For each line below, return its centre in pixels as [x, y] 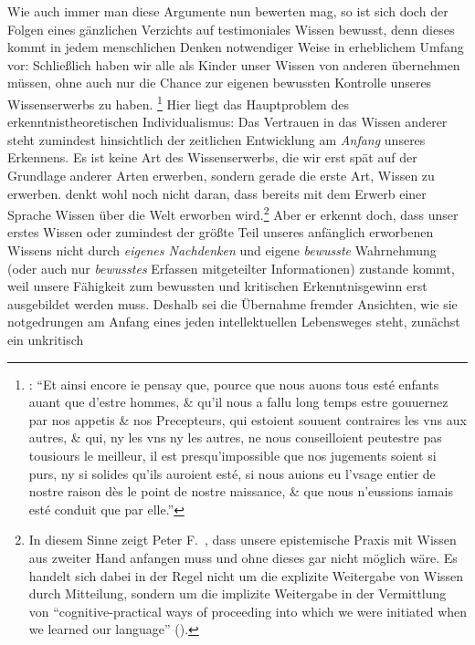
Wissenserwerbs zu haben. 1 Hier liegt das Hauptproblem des [178, 102]
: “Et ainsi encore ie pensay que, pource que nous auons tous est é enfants [234, 384]
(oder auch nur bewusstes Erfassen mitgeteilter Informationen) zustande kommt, [231, 268]
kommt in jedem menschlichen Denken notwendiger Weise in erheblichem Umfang [236, 47]
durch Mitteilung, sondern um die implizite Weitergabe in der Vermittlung [237, 593]
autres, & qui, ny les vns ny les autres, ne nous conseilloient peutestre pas [235, 437]
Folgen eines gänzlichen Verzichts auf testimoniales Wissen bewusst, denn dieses [231, 29]
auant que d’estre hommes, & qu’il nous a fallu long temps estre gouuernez [238, 402]
